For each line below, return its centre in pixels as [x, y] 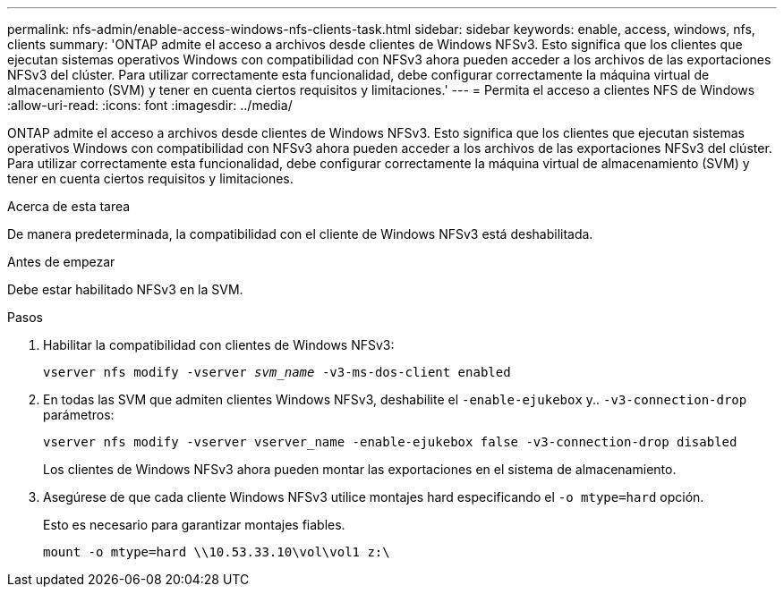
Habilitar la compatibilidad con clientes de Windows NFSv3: [219, 345]
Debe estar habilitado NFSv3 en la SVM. [125, 289]
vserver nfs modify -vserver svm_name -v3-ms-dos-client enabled [277, 372]
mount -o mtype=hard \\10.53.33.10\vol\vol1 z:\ [217, 552]
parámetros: [79, 415]
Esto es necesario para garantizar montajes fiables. [194, 525]
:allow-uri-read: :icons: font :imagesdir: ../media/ [150, 105]
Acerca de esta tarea [69, 206]
